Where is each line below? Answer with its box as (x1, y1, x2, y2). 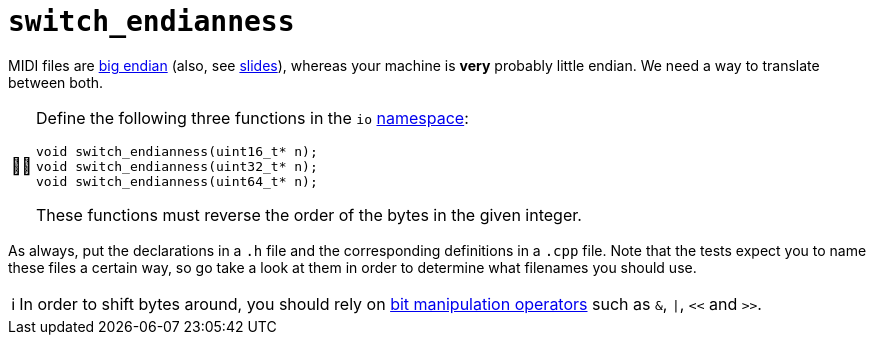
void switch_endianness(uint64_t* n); (36, 173, 318, 189)
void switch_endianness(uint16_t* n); (36, 143, 318, 159)
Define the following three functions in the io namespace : (36, 107, 469, 128)
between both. (8, 73, 104, 91)
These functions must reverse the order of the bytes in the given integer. (36, 204, 582, 225)
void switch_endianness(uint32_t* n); (36, 158, 318, 174)
